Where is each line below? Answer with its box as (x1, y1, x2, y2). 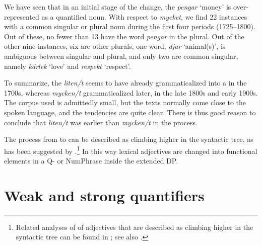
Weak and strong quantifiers (4, 185, 205, 205)
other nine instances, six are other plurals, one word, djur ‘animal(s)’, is (4, 41, 226, 51)
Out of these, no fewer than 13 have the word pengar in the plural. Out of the (4, 31, 244, 41)
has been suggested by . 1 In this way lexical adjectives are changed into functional (4, 144, 257, 156)
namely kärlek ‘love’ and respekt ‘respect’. (4, 60, 131, 71)
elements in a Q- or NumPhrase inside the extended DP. (4, 155, 178, 166)
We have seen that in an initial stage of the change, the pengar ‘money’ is (4, 2, 231, 12)
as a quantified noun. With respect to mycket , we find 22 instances (41, 11, 247, 22)
